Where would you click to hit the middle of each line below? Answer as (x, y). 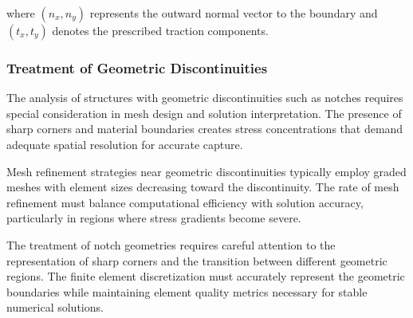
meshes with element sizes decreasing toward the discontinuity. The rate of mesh (203, 187)
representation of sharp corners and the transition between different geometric (197, 260)
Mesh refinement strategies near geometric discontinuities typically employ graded (206, 171)
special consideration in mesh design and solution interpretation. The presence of (204, 113)
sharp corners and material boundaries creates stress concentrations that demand (205, 129)
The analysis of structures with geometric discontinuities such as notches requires (205, 98)
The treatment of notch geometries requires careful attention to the (171, 244)
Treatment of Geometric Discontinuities (137, 67)
